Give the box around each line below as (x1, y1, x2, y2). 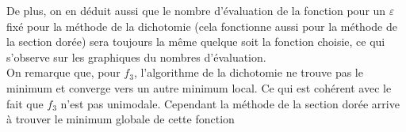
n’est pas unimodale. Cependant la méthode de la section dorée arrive (60, 95, 400, 111)
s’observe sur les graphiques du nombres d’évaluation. (6, 48, 266, 65)
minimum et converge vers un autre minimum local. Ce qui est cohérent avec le (6, 79, 392, 96)
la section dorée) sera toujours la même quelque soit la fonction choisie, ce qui (6, 33, 385, 50)
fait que (6, 95, 44, 111)
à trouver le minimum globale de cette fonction (6, 111, 235, 127)
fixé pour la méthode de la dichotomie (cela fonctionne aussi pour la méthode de (6, 17, 397, 34)
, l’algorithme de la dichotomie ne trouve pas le (133, 64, 363, 81)
